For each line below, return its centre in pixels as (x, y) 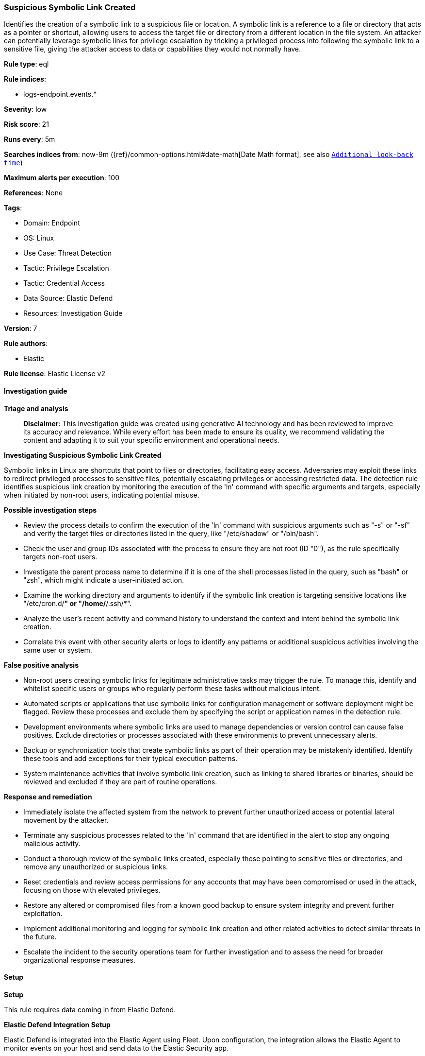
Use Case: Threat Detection (68, 253)
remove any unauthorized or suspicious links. (96, 866)
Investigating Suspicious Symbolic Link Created (83, 455)
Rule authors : (26, 344)
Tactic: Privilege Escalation (66, 268)
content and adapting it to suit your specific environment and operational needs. (151, 440)
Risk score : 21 (26, 124)
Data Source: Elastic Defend (68, 298)
